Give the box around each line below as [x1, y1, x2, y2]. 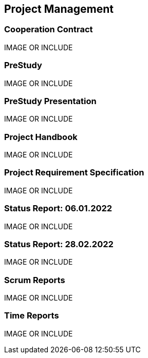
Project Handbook [4, 131, 78, 142]
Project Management [4, 3, 114, 15]
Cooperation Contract [4, 24, 93, 35]
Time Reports [4, 310, 59, 321]
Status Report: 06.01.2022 [4, 203, 113, 214]
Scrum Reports [4, 274, 65, 285]
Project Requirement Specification [4, 167, 144, 178]
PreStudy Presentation [4, 95, 97, 106]
